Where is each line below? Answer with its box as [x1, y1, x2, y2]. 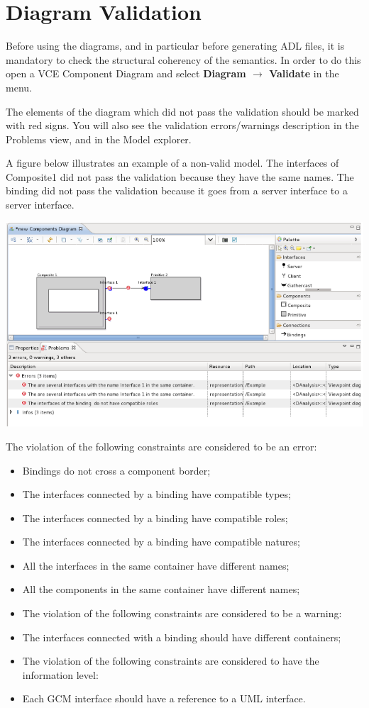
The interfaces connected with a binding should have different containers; [22, 629, 341, 644]
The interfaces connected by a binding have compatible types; [22, 487, 291, 502]
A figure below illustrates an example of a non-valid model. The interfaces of [6, 155, 339, 170]
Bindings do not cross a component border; [22, 463, 211, 477]
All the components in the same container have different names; [22, 582, 300, 597]
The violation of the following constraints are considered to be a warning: [22, 606, 342, 621]
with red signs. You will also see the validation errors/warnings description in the [6, 118, 359, 133]
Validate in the [269, 66, 339, 81]
